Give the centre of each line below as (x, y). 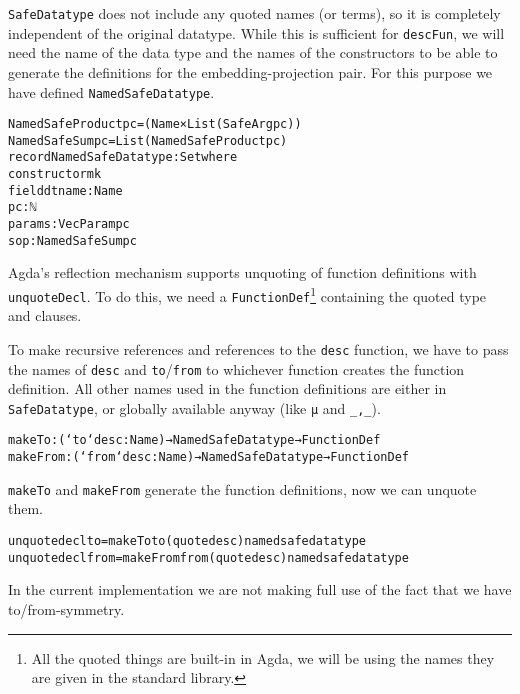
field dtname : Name (65, 190)
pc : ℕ (22, 207)
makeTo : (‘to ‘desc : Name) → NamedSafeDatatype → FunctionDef (194, 440)
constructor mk (55, 174)
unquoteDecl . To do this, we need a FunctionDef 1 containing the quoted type (247, 294)
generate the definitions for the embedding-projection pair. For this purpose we (250, 71)
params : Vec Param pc (69, 224)
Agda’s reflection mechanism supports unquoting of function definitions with (242, 272)
